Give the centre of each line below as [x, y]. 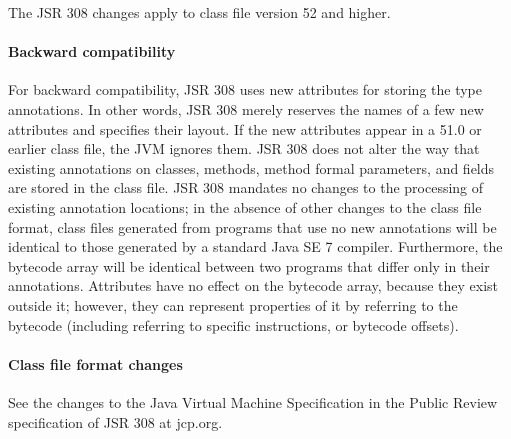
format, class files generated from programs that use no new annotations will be [252, 226]
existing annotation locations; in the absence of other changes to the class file [245, 206]
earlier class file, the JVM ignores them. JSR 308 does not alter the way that [244, 148]
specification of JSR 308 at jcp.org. [115, 421]
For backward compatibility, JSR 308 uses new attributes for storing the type [245, 89]
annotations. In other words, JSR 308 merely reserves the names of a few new [246, 108]
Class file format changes [95, 363]
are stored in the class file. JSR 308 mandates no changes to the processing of [246, 187]
